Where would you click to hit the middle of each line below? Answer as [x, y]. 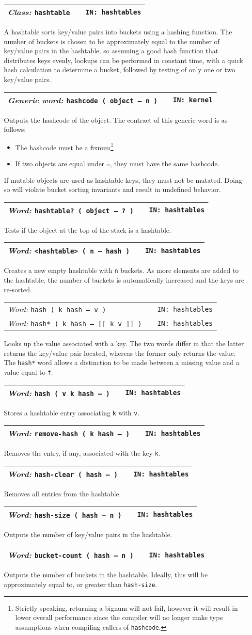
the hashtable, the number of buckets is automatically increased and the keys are [124, 280]
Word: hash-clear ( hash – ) [63, 474]
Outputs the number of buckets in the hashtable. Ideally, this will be [106, 575]
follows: [15, 129]
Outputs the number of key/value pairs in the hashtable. [88, 534]
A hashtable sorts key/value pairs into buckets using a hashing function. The [118, 32]
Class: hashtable [39, 12]
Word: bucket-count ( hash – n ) [71, 555]
